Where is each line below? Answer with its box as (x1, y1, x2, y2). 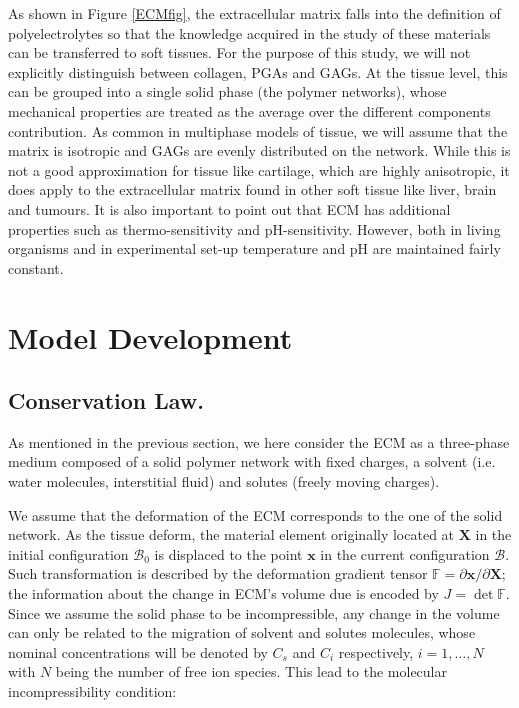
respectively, (338, 641, 414, 662)
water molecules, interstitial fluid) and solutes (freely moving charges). (8, 471, 440, 492)
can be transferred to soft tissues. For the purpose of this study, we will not (8, 42, 471, 63)
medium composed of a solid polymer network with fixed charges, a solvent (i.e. (8, 451, 496, 472)
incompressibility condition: (8, 681, 177, 702)
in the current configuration (320, 543, 490, 564)
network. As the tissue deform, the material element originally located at (8, 524, 455, 545)
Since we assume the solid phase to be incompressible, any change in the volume (8, 602, 500, 623)
